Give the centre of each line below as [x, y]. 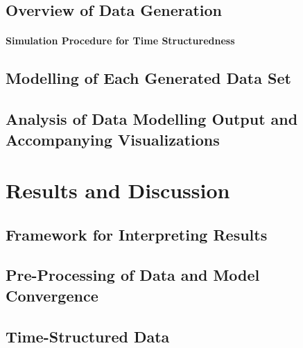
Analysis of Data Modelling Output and [152, 119]
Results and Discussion [118, 190]
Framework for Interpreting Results [137, 234]
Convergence [52, 295]
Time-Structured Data [88, 336]
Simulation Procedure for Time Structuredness [120, 41]
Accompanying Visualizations [113, 139]
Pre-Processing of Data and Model [133, 275]
